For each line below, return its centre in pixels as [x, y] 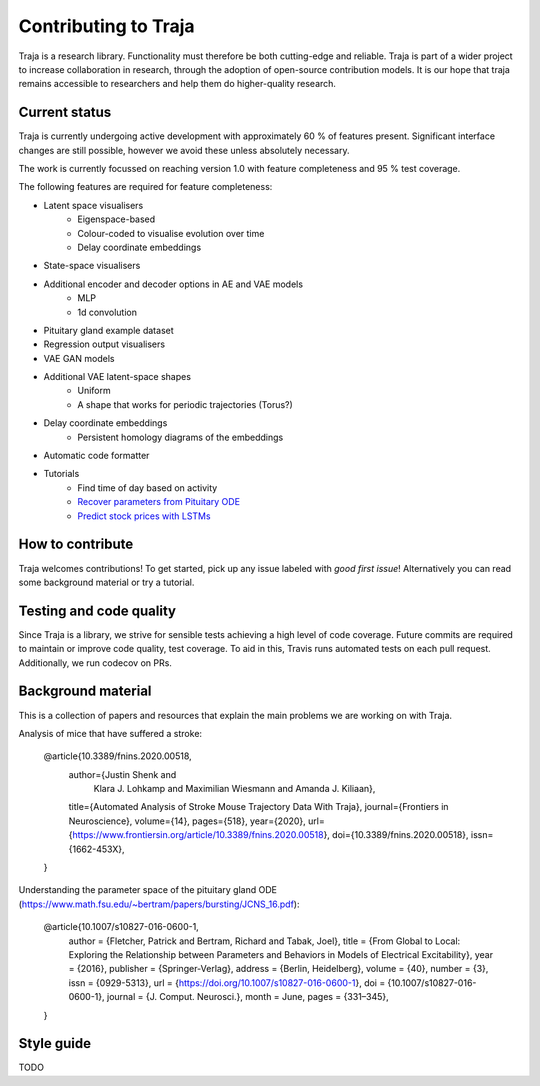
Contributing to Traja [106, 26]
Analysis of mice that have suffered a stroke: [110, 733]
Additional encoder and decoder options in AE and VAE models [173, 284]
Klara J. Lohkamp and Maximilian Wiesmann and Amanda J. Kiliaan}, [234, 789]
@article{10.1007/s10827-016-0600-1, [121, 927]
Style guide [55, 1043]
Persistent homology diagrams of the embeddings [180, 437]
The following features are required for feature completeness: [145, 187]
